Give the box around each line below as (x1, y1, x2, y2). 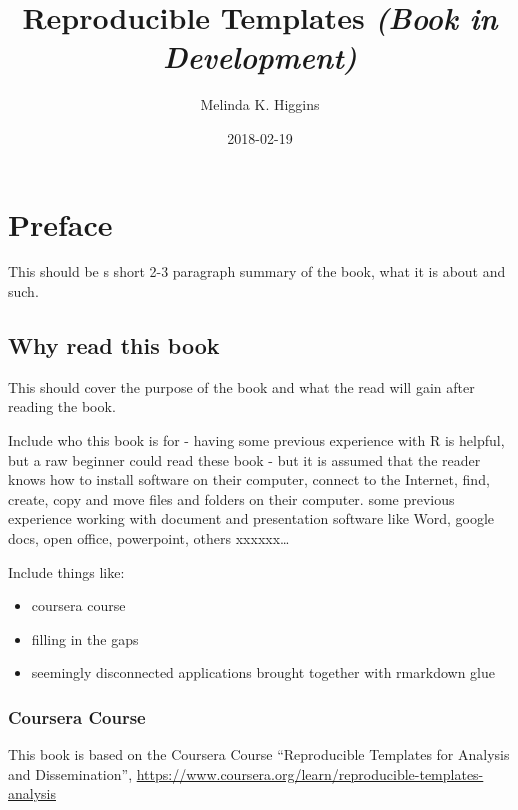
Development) (162, 36, 358, 78)
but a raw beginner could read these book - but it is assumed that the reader (8, 449, 481, 470)
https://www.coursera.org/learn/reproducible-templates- (136, 763, 484, 784)
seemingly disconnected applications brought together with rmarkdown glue (31, 662, 495, 683)
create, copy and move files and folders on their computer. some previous (8, 488, 455, 509)
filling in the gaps (31, 628, 139, 649)
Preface (8, 203, 113, 244)
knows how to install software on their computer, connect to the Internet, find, (8, 469, 490, 490)
